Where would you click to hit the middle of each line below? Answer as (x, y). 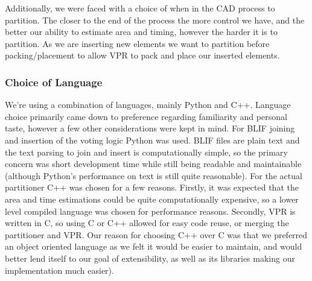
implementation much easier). (59, 270)
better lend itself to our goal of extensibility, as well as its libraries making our (150, 258)
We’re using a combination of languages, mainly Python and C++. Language (148, 105)
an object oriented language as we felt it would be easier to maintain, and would (154, 246)
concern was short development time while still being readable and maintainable (153, 164)
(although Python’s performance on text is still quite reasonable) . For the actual (154, 175)
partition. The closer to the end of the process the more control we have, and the (155, 20)
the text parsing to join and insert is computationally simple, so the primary (146, 152)
